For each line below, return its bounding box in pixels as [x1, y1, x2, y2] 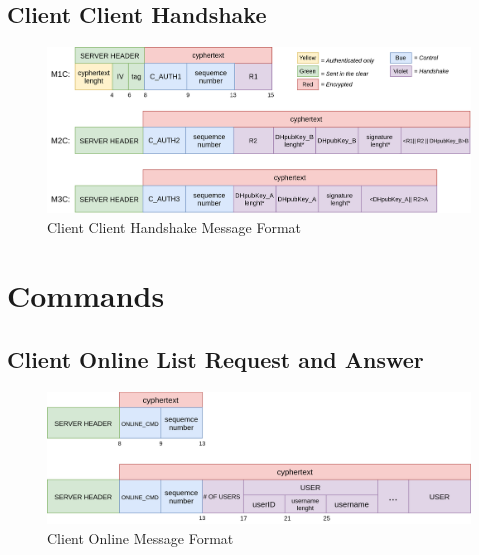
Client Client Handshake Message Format [47, 216, 302, 237]
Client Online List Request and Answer [7, 343, 424, 374]
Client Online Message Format [47, 527, 234, 548]
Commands [7, 275, 165, 316]
